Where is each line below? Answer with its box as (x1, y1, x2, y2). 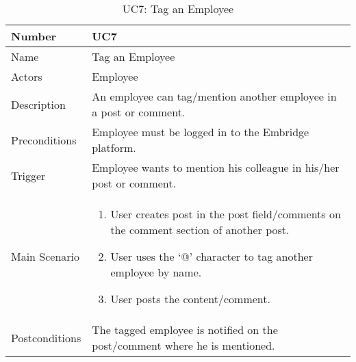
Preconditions (11, 131, 77, 148)
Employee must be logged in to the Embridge (92, 124, 309, 140)
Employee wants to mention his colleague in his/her (92, 159, 340, 175)
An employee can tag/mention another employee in (92, 88, 337, 104)
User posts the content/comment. (110, 291, 270, 307)
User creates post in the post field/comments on (110, 206, 341, 222)
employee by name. (110, 264, 202, 280)
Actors (11, 68, 42, 84)
